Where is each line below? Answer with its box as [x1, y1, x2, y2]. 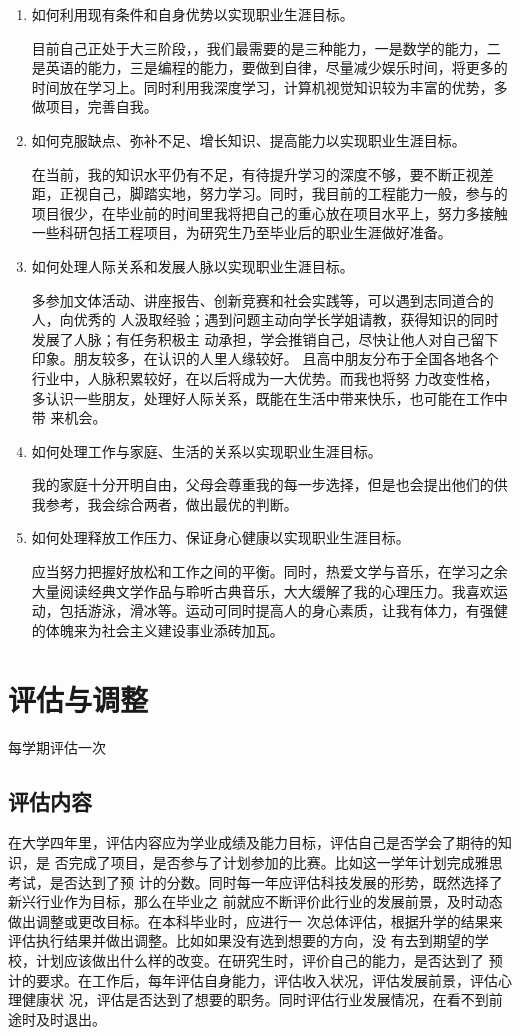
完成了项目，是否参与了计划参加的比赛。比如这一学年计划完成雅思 [68, 851, 503, 872]
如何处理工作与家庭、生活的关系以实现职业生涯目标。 [31, 440, 382, 461]
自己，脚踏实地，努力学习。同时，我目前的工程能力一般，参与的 [87, 183, 508, 204]
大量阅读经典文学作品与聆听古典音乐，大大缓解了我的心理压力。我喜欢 [31, 580, 494, 601]
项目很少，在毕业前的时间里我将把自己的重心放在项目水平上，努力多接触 [31, 202, 508, 223]
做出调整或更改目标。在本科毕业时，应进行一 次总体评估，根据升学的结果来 [8, 910, 503, 931]
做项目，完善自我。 [31, 96, 158, 117]
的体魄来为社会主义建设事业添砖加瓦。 [31, 619, 284, 640]
